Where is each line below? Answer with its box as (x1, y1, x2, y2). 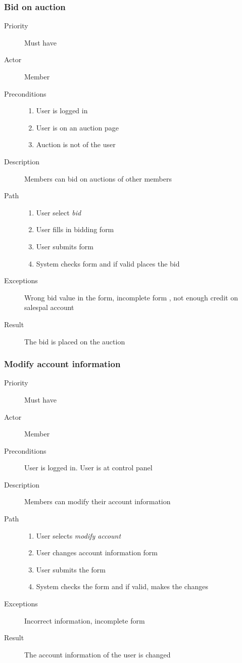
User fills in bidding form (36, 224, 114, 235)
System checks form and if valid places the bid (36, 258, 180, 269)
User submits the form (36, 564, 106, 574)
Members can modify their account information (24, 496, 171, 507)
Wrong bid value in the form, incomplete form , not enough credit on (24, 292, 238, 302)
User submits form (36, 241, 93, 251)
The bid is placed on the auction (24, 336, 125, 346)
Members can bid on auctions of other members (24, 173, 172, 184)
